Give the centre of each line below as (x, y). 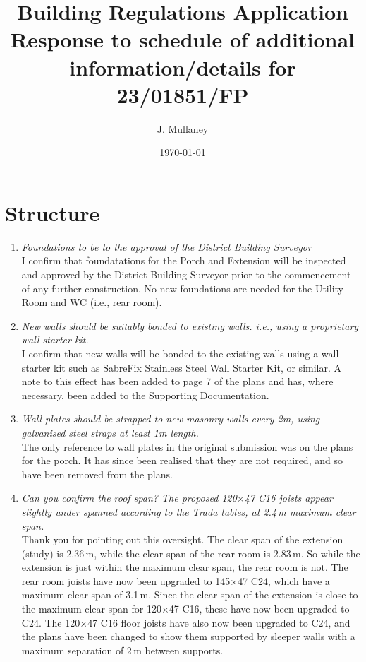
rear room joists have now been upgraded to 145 (126, 580)
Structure (53, 212)
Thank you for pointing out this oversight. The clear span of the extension (182, 539)
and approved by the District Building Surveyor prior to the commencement (186, 274)
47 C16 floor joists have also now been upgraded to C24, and (219, 622)
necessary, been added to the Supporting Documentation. (145, 395)
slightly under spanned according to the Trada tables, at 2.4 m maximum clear (189, 511)
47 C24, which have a (284, 580)
